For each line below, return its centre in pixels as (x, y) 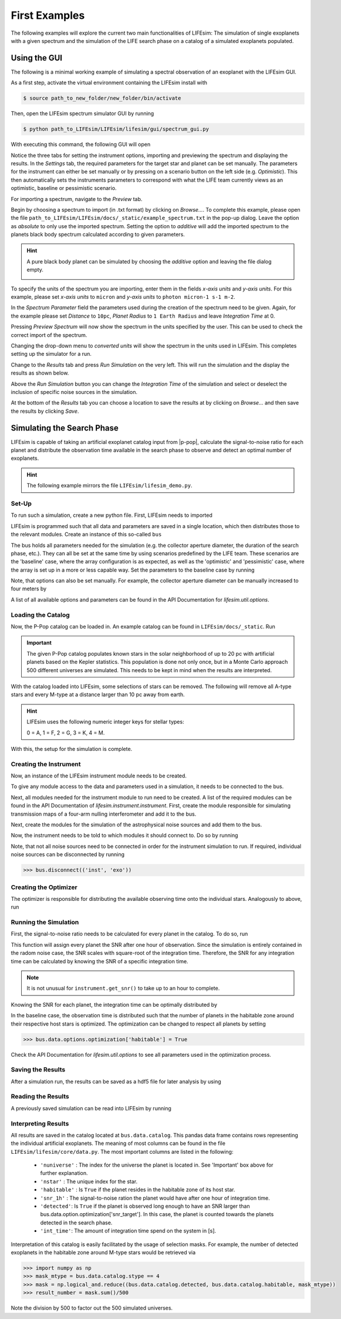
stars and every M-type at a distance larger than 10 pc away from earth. (98, 694)
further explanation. (64, 1173)
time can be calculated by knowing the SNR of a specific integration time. (99, 961)
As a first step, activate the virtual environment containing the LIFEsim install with (109, 83)
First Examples (48, 15)
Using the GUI (37, 58)
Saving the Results (38, 1070)
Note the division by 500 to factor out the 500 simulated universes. (92, 1308)
